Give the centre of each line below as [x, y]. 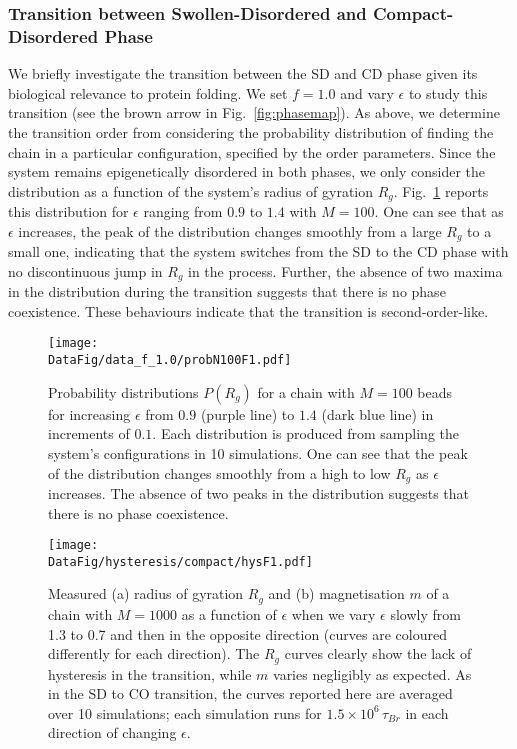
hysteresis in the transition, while [150, 673]
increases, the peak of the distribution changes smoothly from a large [230, 230]
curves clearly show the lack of [378, 653]
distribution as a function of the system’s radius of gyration [191, 190]
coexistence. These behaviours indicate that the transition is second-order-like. [248, 310]
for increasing [89, 413]
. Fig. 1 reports [441, 190]
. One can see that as [439, 211]
